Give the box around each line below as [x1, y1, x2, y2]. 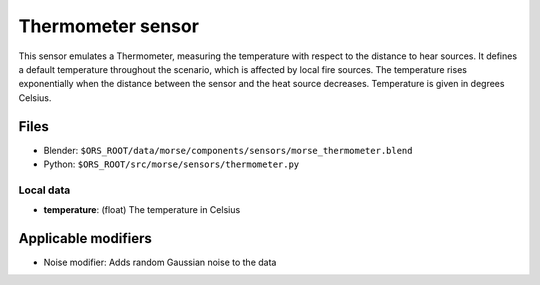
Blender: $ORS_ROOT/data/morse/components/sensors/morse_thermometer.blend [43, 144, 413, 156]
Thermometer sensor [18, 15, 200, 37]
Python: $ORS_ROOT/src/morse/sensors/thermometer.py [43, 158, 300, 170]
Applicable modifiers [18, 230, 152, 247]
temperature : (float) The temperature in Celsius [43, 204, 241, 216]
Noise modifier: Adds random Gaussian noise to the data [43, 256, 277, 269]
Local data [18, 183, 71, 197]
